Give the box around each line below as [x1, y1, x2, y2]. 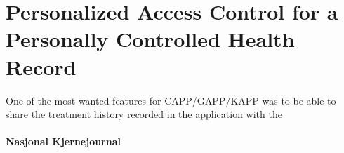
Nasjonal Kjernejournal [6, 134, 121, 149]
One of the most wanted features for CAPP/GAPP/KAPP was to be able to [6, 93, 336, 107]
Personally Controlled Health [6, 25, 295, 53]
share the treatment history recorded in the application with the [6, 107, 282, 121]
